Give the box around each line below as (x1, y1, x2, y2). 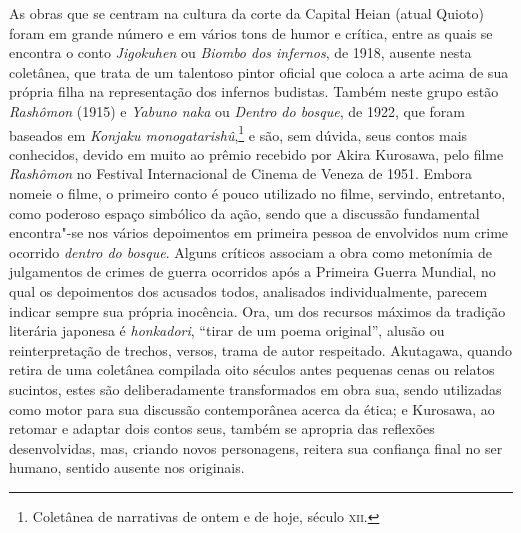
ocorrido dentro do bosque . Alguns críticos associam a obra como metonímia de (9, 241, 492, 262)
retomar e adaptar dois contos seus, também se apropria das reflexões (9, 418, 435, 439)
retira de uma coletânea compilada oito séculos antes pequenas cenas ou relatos (9, 359, 495, 380)
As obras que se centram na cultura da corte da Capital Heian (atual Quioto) (9, 3, 484, 23)
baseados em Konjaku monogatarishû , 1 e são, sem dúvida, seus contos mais (9, 121, 468, 145)
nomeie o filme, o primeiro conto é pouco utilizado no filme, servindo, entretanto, (9, 183, 506, 203)
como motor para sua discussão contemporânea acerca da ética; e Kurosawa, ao (9, 398, 495, 419)
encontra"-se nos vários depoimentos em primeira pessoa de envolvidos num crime (9, 222, 509, 243)
